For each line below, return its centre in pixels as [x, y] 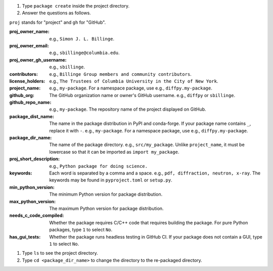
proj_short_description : [35, 159]
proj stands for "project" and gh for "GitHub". [58, 22]
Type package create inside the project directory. [76, 6]
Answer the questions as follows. [56, 13]
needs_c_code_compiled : [37, 215]
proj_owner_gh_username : [38, 60]
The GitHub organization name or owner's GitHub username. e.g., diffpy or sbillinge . [142, 95]
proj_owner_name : [30, 32]
